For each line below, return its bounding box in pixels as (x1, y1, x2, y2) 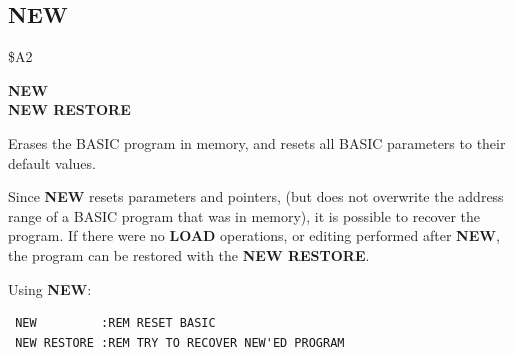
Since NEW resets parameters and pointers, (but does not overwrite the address (8, 186, 504, 207)
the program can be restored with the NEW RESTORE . (8, 244, 370, 265)
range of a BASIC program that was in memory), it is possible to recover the (8, 205, 481, 226)
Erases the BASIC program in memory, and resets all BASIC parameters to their (8, 132, 506, 153)
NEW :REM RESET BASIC (15, 316, 216, 331)
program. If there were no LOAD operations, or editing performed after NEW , (8, 225, 500, 246)
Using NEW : (8, 278, 92, 299)
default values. (8, 152, 96, 173)
